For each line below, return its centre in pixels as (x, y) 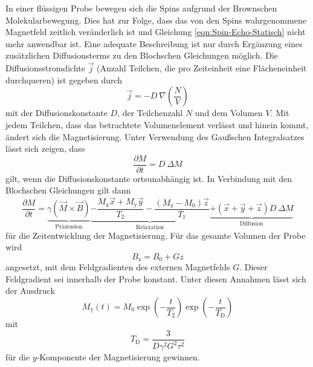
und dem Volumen (229, 113)
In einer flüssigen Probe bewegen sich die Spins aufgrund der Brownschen (141, 8)
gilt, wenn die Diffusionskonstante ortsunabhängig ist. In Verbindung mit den (149, 178)
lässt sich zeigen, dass (45, 148)
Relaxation (150, 228)
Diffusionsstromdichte (45, 68)
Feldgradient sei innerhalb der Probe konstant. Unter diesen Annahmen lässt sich (156, 278)
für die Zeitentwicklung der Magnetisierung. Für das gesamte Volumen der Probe (156, 235)
